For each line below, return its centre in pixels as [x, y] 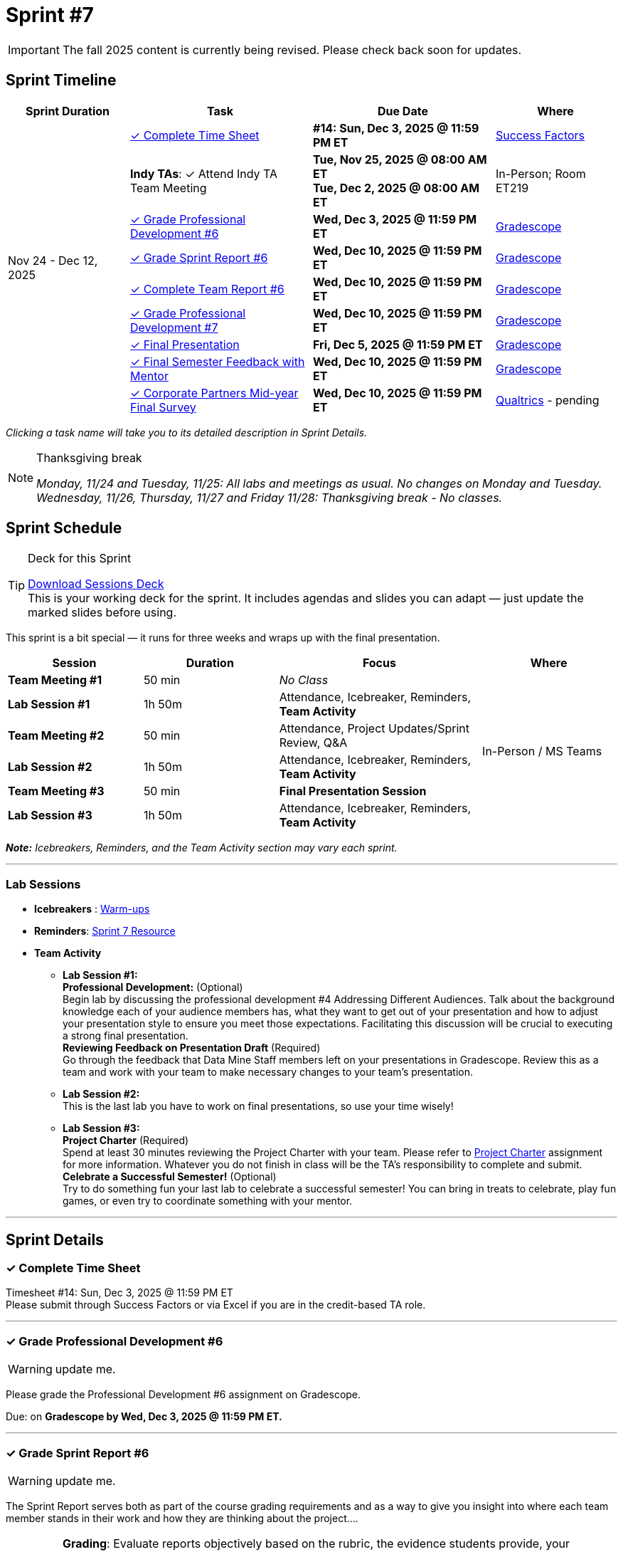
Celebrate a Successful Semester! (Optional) [170, 1177]
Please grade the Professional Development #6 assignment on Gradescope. [183, 1395]
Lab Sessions [43, 884]
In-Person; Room [541, 173]
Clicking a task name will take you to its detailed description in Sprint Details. [187, 432]
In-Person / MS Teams [542, 751]
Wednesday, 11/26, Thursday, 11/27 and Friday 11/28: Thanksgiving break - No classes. [270, 497]
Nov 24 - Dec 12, [53, 260]
